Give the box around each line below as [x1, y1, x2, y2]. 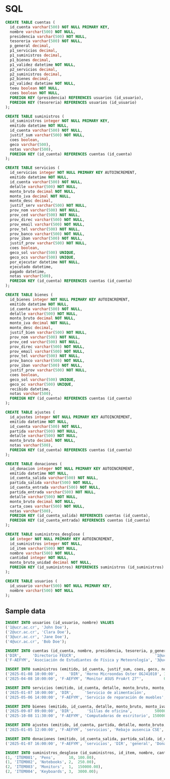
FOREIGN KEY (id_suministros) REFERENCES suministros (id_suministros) [10, 565, 164, 570]
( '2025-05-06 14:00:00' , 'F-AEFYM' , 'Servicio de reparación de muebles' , [5, 695, 166, 700]
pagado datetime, [10, 269, 47, 274]
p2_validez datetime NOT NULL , [10, 81, 76, 86]
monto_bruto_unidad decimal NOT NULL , [10, 560, 92, 565]
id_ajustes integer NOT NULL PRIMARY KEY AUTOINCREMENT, [10, 414, 133, 420]
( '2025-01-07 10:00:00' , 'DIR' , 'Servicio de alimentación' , [5, 690, 146, 695]
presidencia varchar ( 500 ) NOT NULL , [10, 34, 87, 39]
